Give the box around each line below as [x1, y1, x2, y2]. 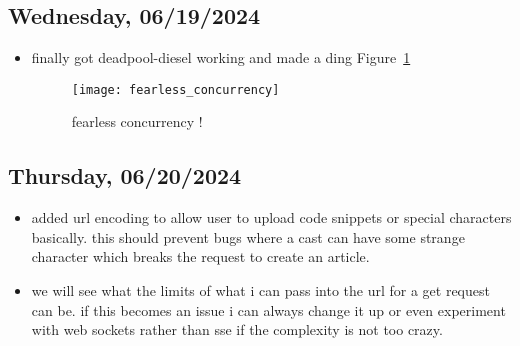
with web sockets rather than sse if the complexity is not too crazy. [31, 319, 443, 340]
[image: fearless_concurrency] [71, 82, 280, 97]
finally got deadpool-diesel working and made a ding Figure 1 [31, 47, 411, 68]
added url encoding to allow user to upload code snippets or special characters [31, 207, 512, 228]
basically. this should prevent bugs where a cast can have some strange [31, 226, 465, 247]
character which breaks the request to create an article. [31, 246, 370, 267]
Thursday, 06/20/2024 [8, 160, 242, 191]
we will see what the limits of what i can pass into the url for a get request [31, 280, 490, 301]
